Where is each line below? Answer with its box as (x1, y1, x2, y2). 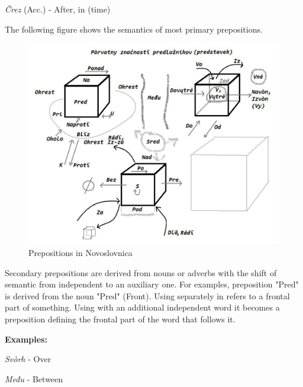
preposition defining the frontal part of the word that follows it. (5, 312, 236, 325)
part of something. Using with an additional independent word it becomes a (5, 301, 280, 314)
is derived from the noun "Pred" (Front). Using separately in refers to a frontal (5, 289, 290, 302)
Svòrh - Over (5, 353, 51, 365)
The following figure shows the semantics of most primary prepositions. (5, 23, 263, 35)
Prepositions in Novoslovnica (28, 246, 133, 258)
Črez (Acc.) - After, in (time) (5, 3, 111, 15)
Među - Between (5, 372, 63, 385)
